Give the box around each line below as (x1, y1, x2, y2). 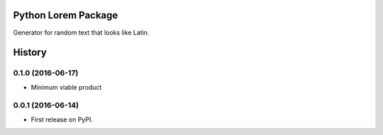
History (13, 47, 48, 59)
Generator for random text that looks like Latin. (13, 28, 150, 37)
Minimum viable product (30, 83, 102, 91)
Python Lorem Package (13, 9, 118, 21)
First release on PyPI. (30, 115, 94, 124)
